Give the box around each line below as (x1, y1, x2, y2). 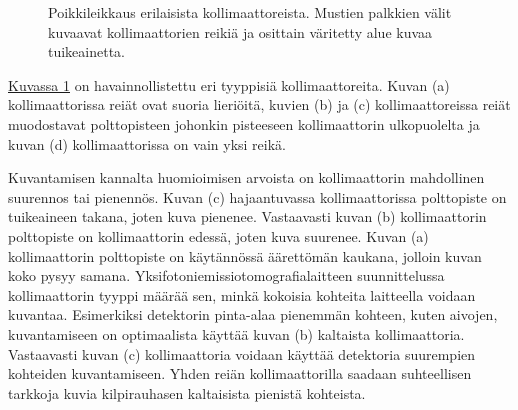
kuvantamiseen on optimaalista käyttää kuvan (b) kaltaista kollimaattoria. (8, 323, 465, 344)
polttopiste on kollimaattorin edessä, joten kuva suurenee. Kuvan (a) (8, 225, 429, 246)
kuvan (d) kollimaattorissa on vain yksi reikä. (8, 133, 286, 154)
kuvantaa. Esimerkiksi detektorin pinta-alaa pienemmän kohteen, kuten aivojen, (8, 304, 498, 325)
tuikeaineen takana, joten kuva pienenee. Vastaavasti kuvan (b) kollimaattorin (8, 206, 487, 227)
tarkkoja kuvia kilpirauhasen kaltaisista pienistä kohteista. (8, 382, 366, 403)
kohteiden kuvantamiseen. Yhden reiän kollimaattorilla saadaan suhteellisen (8, 363, 472, 384)
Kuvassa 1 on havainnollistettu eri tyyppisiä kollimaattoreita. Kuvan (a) (8, 74, 450, 95)
